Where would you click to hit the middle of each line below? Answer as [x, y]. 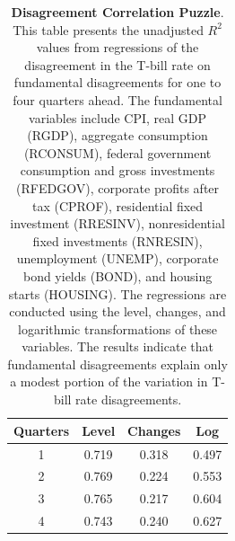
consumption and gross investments [117, 170]
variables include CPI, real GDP [118, 117]
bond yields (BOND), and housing [117, 275]
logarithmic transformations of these [118, 328]
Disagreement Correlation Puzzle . [117, 12]
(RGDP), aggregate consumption [117, 135]
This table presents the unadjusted [108, 29]
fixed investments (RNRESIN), [117, 240]
